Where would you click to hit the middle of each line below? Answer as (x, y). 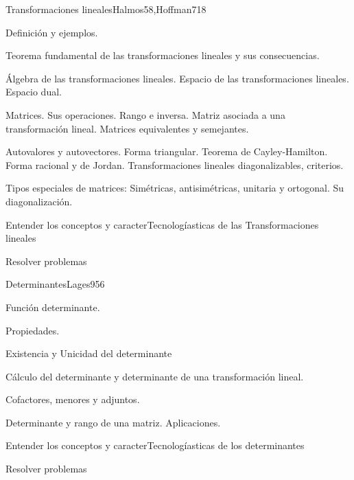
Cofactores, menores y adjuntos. (73, 399)
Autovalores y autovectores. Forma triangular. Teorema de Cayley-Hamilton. (167, 151)
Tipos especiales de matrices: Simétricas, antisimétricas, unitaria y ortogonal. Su (175, 188)
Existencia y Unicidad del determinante (89, 353)
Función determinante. (53, 307)
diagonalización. (39, 201)
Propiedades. (33, 330)
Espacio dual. (34, 92)
